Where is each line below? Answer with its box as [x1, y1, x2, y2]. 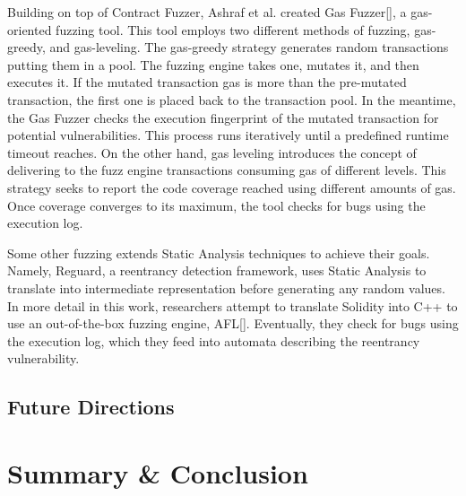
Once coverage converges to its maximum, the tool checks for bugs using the [7, 196, 426, 214]
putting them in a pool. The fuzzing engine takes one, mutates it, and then [7, 55, 419, 74]
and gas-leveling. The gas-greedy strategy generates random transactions [49, 38, 449, 57]
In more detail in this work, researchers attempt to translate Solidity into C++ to [7, 296, 458, 315]
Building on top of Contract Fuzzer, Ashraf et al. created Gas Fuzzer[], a [7, 3, 407, 21]
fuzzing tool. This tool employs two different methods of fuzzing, [56, 20, 410, 39]
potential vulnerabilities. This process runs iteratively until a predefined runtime [7, 126, 449, 144]
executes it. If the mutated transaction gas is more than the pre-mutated [7, 73, 407, 91]
